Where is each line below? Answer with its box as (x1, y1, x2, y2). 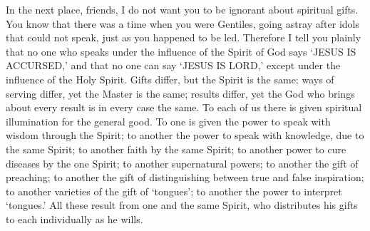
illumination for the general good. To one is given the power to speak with (6, 113, 331, 128)
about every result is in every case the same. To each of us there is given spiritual (6, 100, 362, 115)
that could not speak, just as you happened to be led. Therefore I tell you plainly (6, 30, 361, 45)
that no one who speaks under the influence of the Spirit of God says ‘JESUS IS (6, 43, 356, 58)
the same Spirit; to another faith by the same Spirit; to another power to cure (6, 141, 346, 156)
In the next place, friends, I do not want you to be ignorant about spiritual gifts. (6, 2, 359, 16)
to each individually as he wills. (6, 211, 143, 226)
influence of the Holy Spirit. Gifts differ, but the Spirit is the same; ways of (6, 71, 334, 86)
